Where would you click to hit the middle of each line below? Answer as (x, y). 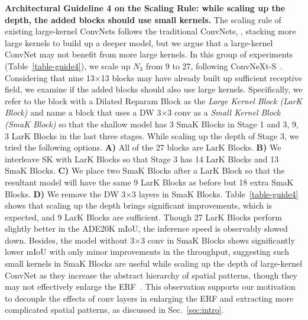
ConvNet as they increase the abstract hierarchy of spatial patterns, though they (151, 275)
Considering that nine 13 (50, 77)
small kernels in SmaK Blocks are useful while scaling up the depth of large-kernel (154, 263)
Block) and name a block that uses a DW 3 (83, 112)
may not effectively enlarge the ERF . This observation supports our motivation (150, 287)
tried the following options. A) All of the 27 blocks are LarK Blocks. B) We (143, 147)
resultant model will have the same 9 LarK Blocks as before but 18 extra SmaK (149, 182)
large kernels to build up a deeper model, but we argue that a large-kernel (139, 42)
